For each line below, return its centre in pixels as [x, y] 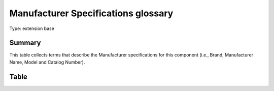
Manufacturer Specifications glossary [91, 13]
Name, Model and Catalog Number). [47, 62]
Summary [25, 43]
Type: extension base [32, 28]
